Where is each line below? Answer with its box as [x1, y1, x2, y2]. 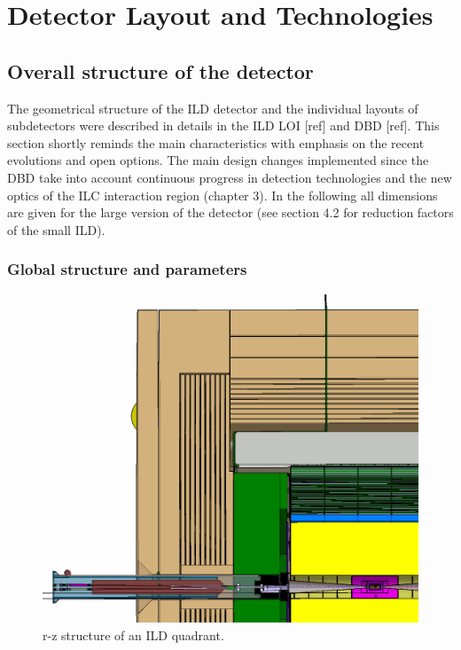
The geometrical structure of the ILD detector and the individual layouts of [7, 98, 418, 117]
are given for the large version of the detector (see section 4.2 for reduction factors [7, 203, 454, 222]
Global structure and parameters [7, 258, 247, 280]
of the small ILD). [7, 220, 105, 239]
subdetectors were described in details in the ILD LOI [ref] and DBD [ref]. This [7, 116, 440, 135]
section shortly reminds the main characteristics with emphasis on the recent [7, 133, 425, 152]
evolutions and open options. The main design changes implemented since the [7, 151, 429, 169]
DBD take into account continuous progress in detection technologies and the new [7, 168, 452, 186]
